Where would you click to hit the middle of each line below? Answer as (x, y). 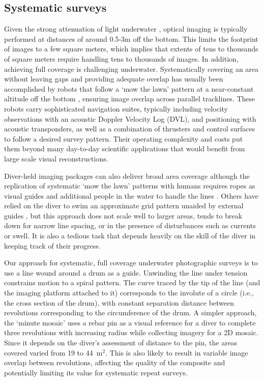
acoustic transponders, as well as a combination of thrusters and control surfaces (130, 129)
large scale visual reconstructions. (56, 158)
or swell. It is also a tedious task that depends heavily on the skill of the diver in (130, 236)
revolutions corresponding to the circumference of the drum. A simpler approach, (130, 312)
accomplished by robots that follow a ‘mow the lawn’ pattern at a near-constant (129, 88)
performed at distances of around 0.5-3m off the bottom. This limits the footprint (131, 38)
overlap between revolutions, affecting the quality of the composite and (115, 362)
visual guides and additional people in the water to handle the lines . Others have (131, 195)
